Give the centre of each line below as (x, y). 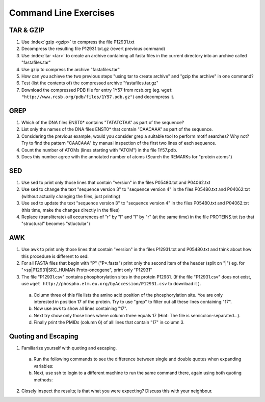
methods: (43, 379)
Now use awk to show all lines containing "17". (80, 308)
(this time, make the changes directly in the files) (71, 210)
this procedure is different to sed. (55, 256)
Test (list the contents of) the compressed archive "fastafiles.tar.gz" (90, 83)
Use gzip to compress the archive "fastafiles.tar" (71, 69)
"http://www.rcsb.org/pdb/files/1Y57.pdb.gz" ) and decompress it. (98, 97)
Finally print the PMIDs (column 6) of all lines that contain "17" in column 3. (109, 322)
